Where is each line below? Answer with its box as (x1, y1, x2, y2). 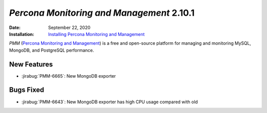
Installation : (9, 31, 35, 37)
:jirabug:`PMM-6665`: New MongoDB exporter (21, 73, 116, 79)
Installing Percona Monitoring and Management (48, 31, 145, 37)
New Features (9, 60, 53, 68)
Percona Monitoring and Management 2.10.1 (9, 7, 195, 18)
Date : (9, 25, 21, 30)
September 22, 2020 (48, 25, 91, 30)
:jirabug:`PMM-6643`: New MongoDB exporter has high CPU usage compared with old (21, 99, 198, 105)
